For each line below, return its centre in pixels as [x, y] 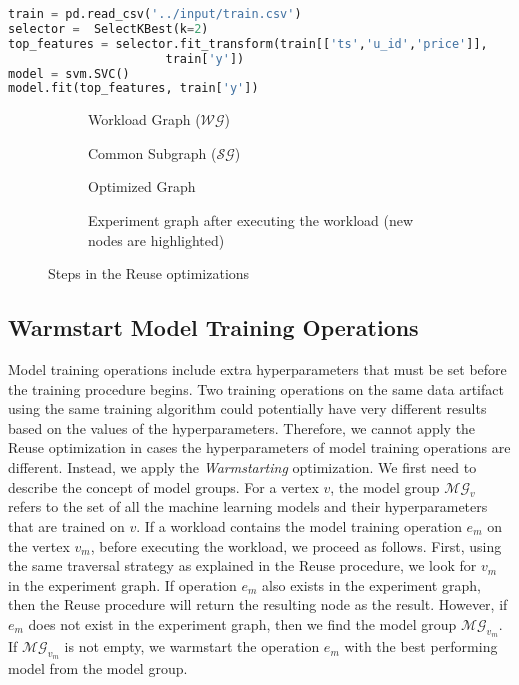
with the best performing [421, 646]
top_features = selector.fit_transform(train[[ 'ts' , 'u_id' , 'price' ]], [248, 43]
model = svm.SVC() [69, 73]
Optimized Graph [142, 186]
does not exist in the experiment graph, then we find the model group [242, 623]
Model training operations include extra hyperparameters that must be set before [257, 369]
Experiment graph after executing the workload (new [251, 220]
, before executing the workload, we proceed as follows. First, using [296, 545]
